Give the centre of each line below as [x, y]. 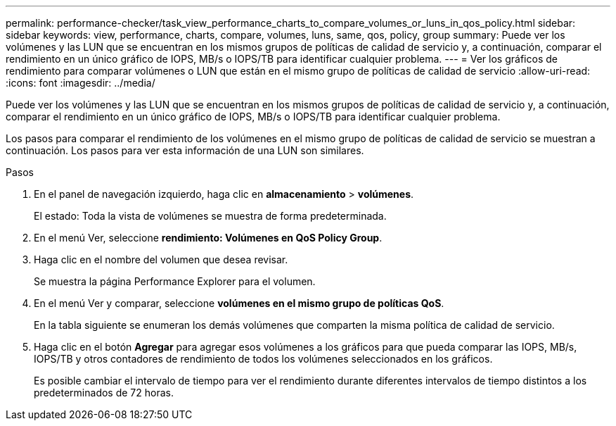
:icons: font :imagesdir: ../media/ [81, 83]
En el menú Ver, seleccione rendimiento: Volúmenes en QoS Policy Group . [208, 238]
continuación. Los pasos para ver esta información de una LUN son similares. [185, 150]
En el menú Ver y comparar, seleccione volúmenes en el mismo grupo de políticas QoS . [239, 303]
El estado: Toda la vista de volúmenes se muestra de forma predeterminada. [210, 216]
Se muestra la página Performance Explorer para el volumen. [175, 281]
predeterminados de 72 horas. [104, 393]
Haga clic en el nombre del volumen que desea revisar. [161, 259]
